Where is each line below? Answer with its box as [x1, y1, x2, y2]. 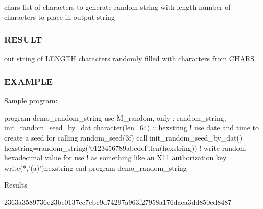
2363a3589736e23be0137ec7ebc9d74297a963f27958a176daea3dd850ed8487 [4, 196, 232, 207]
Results [4, 179, 27, 190]
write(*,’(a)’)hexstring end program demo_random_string [4, 162, 187, 173]
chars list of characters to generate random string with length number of [4, 2, 231, 12]
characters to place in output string [4, 11, 115, 22]
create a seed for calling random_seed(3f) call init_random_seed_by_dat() [4, 132, 243, 143]
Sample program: [4, 95, 58, 106]
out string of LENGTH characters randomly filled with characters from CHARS [4, 53, 255, 64]
